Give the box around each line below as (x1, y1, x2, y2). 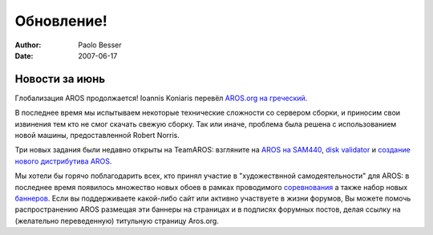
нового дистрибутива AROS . (14, 156, 112, 166)
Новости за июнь (14, 72, 106, 86)
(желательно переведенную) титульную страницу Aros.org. (14, 216, 220, 225)
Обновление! (14, 12, 107, 30)
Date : (14, 51, 34, 60)
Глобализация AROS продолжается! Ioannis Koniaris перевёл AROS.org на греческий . (14, 93, 308, 103)
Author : (14, 40, 42, 50)
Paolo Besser (78, 40, 122, 50)
